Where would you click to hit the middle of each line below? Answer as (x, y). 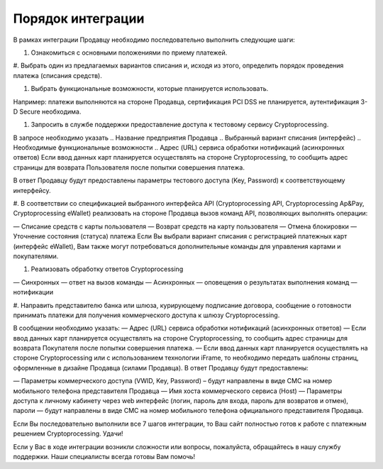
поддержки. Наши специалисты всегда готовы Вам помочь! (104, 457)
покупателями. (36, 256)
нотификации (33, 292)
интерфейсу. (32, 190)
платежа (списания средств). (57, 75)
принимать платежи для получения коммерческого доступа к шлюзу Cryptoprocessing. (146, 315)
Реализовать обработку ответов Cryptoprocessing (107, 269)
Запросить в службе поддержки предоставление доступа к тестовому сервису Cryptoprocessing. (180, 125)
